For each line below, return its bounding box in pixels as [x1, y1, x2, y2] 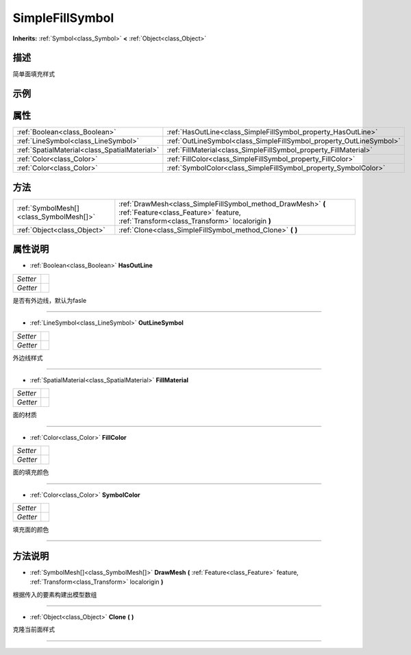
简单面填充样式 [12, 70, 55, 78]
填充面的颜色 [12, 525, 49, 534]
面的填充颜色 [12, 468, 49, 476]
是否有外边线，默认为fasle [12, 296, 87, 304]
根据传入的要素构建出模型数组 [12, 590, 97, 599]
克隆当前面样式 [12, 626, 55, 634]
